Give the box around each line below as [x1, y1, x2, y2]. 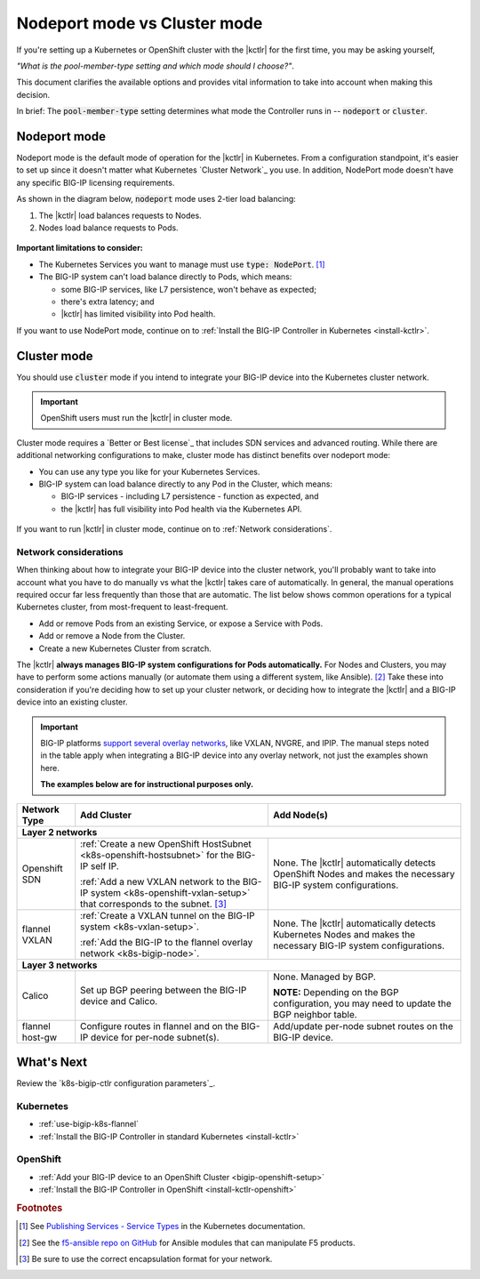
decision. [16, 89, 51, 100]
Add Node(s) [272, 808, 328, 821]
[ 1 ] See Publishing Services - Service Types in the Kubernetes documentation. [19, 1221, 306, 1232]
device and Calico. [80, 994, 158, 1007]
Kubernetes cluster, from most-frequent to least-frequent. [16, 601, 228, 613]
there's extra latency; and [60, 296, 155, 307]
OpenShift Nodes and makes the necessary [272, 867, 455, 880]
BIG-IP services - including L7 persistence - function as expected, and [60, 491, 319, 502]
